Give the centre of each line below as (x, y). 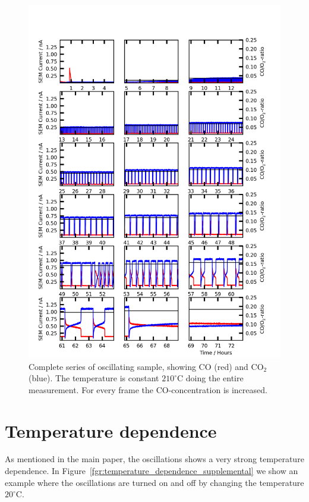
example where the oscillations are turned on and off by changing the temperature (154, 482)
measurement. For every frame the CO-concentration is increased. (148, 389)
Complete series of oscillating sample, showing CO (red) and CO (146, 366)
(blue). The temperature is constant (94, 378)
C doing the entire (210, 378)
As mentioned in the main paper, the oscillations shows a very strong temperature (154, 459)
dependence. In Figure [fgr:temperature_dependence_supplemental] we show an (152, 471)
